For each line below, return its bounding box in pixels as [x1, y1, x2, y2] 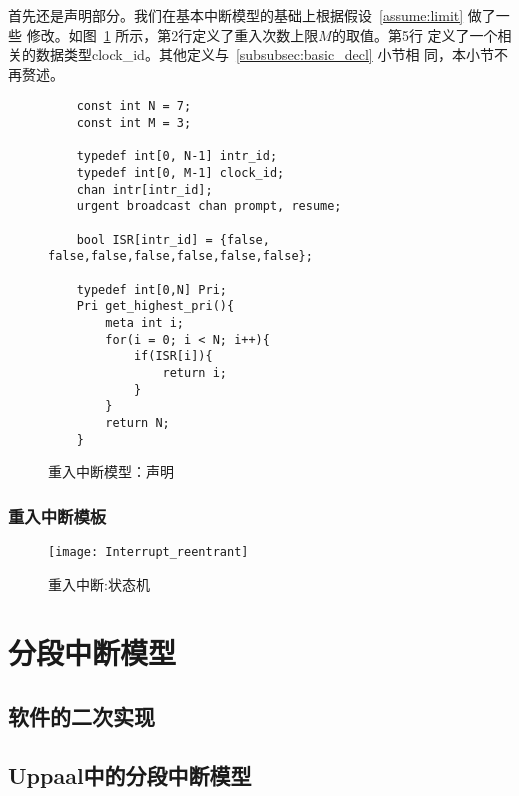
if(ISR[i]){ [133, 349, 213, 364]
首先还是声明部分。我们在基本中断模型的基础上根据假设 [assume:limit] [8, 5, 464, 25]
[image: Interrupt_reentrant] [48, 544, 249, 559]
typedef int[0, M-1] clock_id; [76, 166, 285, 180]
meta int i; [105, 315, 185, 330]
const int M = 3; [76, 116, 192, 131]
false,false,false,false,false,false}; [48, 249, 313, 264]
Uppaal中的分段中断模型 [8, 759, 252, 790]
